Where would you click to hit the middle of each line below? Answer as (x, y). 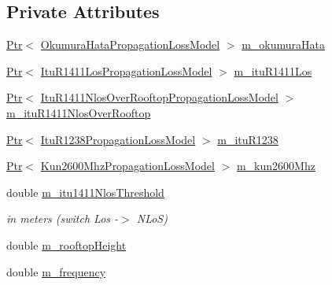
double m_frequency (56, 271)
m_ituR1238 (248, 139)
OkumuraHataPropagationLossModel (130, 44)
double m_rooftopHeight (66, 244)
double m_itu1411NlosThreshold (85, 192)
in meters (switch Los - (63, 218)
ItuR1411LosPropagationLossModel (126, 70)
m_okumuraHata (284, 44)
